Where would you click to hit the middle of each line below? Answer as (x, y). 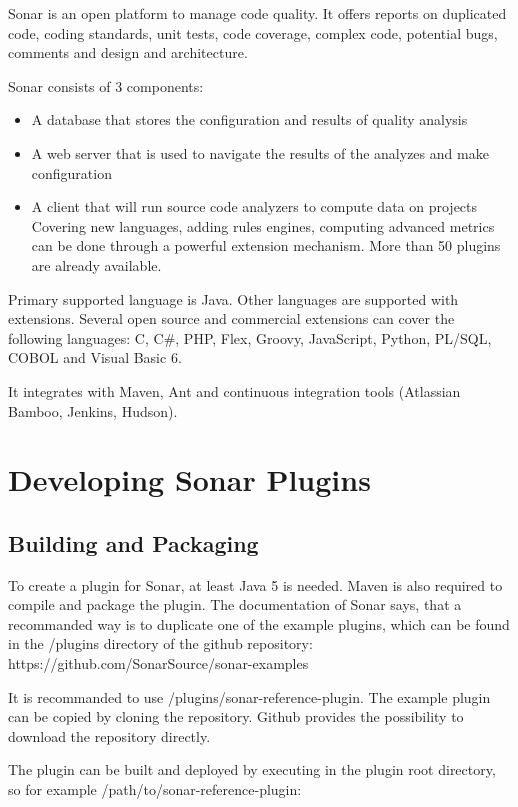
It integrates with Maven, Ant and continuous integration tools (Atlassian (234, 390)
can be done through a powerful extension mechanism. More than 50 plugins (266, 245)
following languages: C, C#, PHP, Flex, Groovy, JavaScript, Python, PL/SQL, (250, 337)
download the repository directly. (109, 735)
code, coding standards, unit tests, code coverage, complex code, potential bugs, (253, 32)
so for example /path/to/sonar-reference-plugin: (155, 789)
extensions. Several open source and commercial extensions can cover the (231, 318)
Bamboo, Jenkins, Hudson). (93, 410)
